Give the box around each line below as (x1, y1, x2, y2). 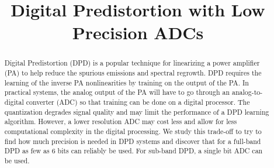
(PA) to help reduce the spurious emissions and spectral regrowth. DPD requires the (4, 68, 262, 78)
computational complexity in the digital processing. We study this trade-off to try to (4, 126, 262, 136)
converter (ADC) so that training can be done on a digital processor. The (26, 97, 250, 107)
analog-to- (231, 87, 263, 97)
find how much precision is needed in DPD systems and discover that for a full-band (4, 136, 261, 146)
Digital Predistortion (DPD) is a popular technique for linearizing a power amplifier (4, 58, 260, 68)
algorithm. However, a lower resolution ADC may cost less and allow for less (4, 116, 237, 126)
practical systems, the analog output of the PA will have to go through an (4, 87, 230, 97)
